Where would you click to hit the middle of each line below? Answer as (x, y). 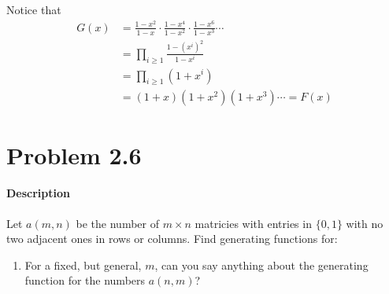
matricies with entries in (253, 223)
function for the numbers (85, 280)
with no (365, 223)
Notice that (34, 9)
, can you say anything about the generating (261, 265)
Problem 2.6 (74, 154)
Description (39, 193)
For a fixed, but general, (83, 265)
